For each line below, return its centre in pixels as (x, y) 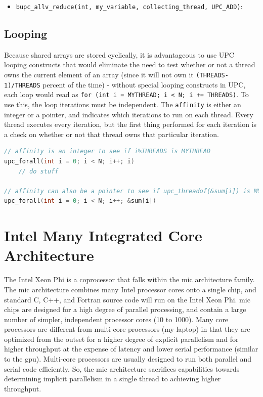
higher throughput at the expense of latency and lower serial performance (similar (131, 349)
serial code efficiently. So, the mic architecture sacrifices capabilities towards (122, 368)
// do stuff (38, 171)
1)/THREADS (22, 85)
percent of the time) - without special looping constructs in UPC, (144, 84)
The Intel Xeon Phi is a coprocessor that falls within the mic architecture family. (129, 279)
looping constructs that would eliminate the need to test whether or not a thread (130, 64)
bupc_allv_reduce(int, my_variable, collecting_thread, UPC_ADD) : (129, 6)
